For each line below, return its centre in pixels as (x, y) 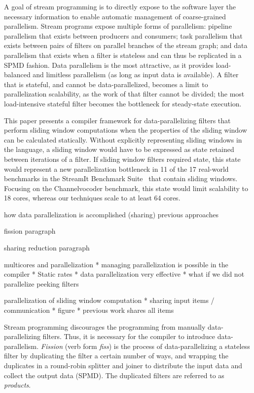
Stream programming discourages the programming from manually (105, 326)
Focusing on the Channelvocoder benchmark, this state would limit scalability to (126, 188)
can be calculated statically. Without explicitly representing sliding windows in (123, 139)
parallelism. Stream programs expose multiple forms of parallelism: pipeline (118, 26)
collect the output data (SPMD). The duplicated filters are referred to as (114, 375)
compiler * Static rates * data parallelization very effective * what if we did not (124, 274)
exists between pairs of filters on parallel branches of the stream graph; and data (126, 45)
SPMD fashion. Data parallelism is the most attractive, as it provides (109, 65)
